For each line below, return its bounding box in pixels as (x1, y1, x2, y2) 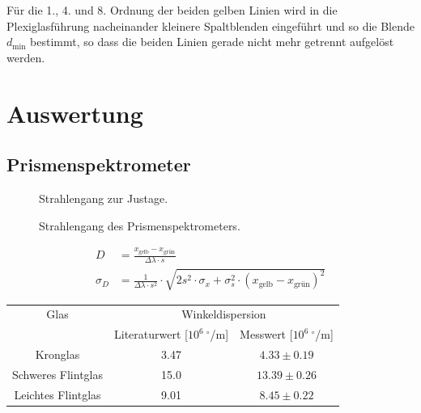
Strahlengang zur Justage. (39, 189, 168, 206)
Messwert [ (240, 326, 293, 343)
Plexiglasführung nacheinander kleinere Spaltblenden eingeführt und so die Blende (6, 17, 415, 34)
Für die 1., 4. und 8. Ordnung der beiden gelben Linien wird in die (6, 2, 338, 18)
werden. (6, 48, 45, 65)
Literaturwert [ (114, 326, 188, 343)
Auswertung (6, 96, 143, 129)
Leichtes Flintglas (14, 386, 101, 402)
